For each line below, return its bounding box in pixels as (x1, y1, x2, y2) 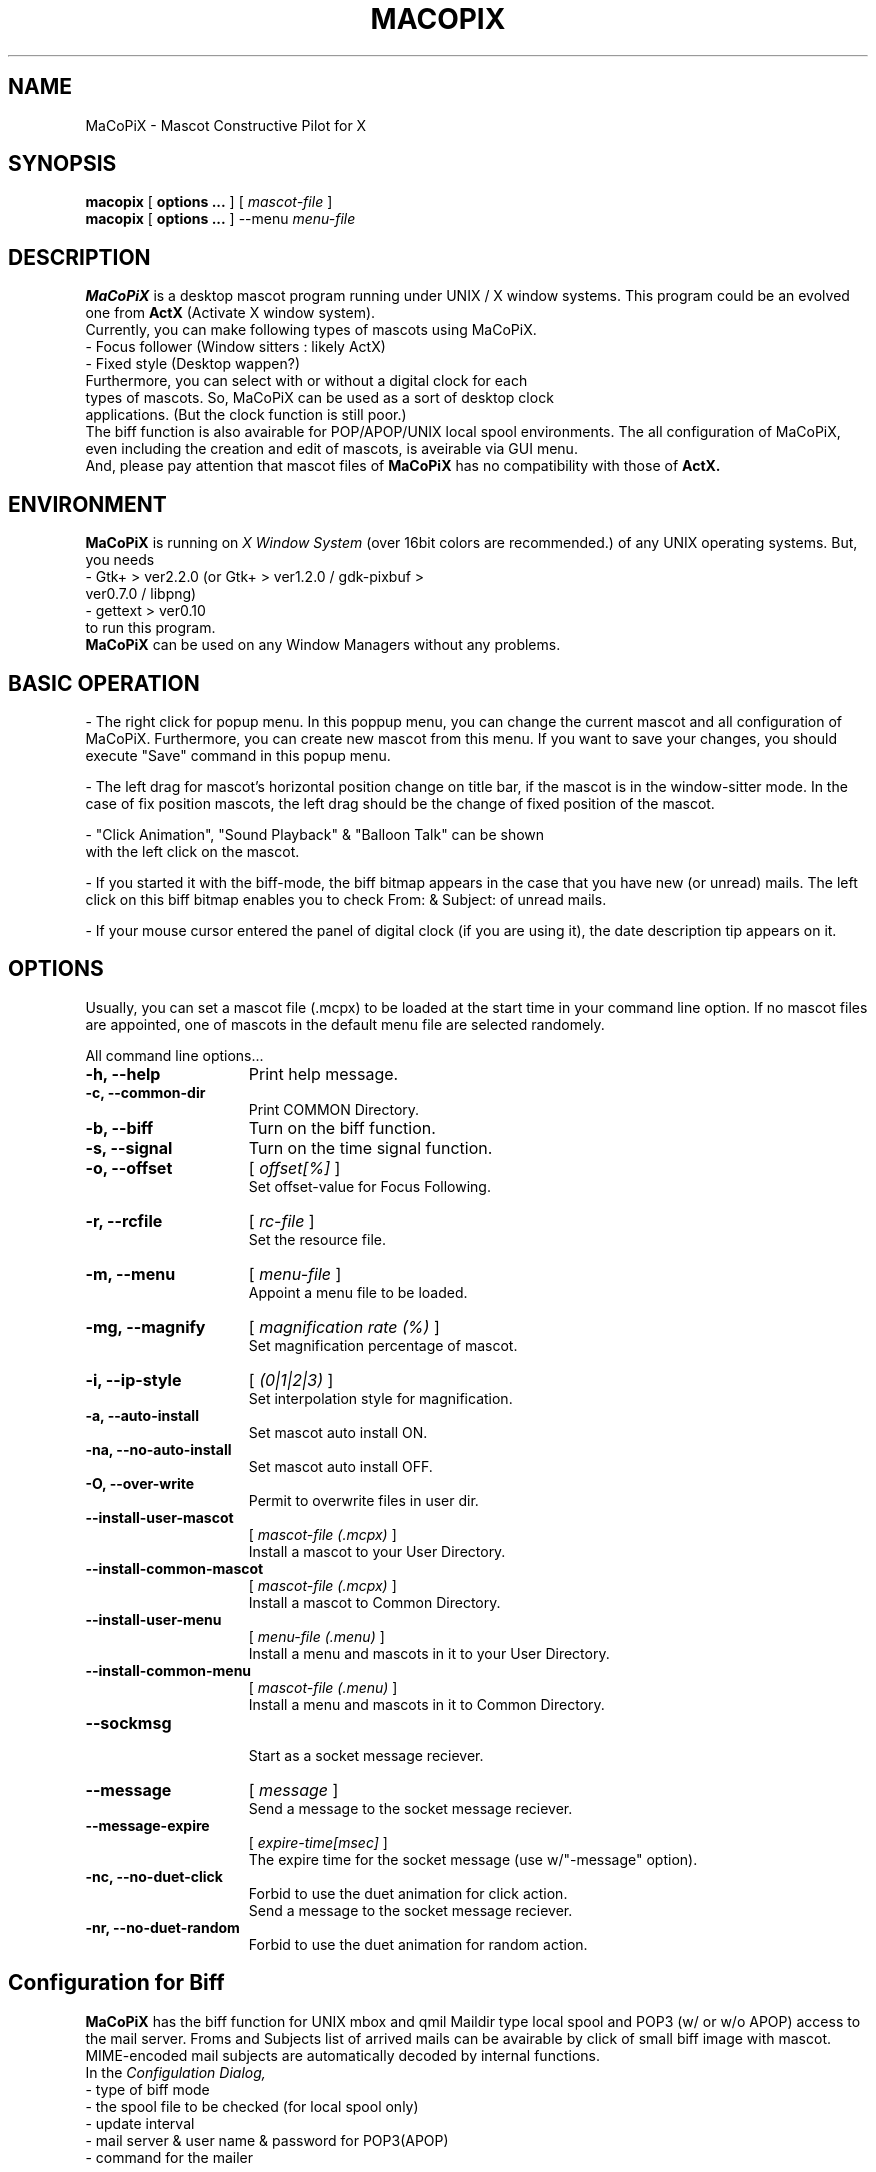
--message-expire (85, 1816, 210, 1834)
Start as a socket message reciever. (248, 1746, 484, 1764)
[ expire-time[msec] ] (248, 1833, 388, 1851)
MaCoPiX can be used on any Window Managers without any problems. (85, 636, 561, 654)
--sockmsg (85, 1712, 172, 1733)
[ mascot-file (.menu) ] (248, 1678, 398, 1696)
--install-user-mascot (85, 1508, 234, 1526)
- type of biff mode (85, 2080, 210, 2098)
